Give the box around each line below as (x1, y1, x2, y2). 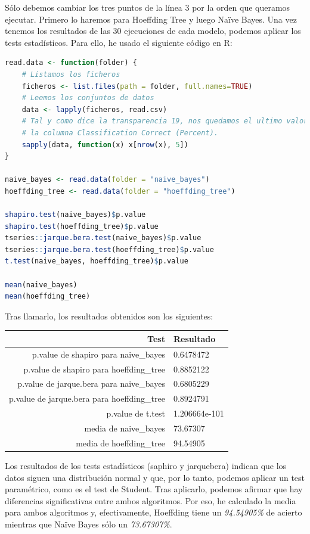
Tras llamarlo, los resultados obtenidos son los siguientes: (5, 309, 213, 322)
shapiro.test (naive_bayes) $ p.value (5, 210, 146, 219)
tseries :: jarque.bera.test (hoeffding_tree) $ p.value (5, 245, 214, 254)
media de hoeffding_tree (76, 436, 165, 449)
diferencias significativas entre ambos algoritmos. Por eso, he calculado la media (5, 494, 296, 507)
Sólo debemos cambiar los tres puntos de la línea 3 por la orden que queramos (5, 1, 290, 13)
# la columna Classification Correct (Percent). (21, 128, 218, 137)
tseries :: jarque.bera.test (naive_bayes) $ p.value (5, 234, 201, 243)
